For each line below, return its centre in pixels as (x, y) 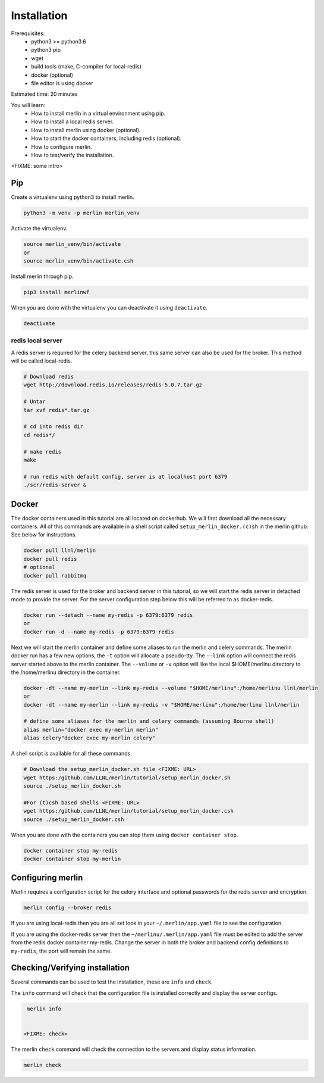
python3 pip (46, 50)
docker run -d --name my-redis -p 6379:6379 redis (99, 632)
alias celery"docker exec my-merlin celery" (89, 738)
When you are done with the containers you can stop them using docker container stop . (125, 835)
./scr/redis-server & (55, 485)
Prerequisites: (28, 33)
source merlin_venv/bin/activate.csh (78, 261)
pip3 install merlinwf (56, 292)
